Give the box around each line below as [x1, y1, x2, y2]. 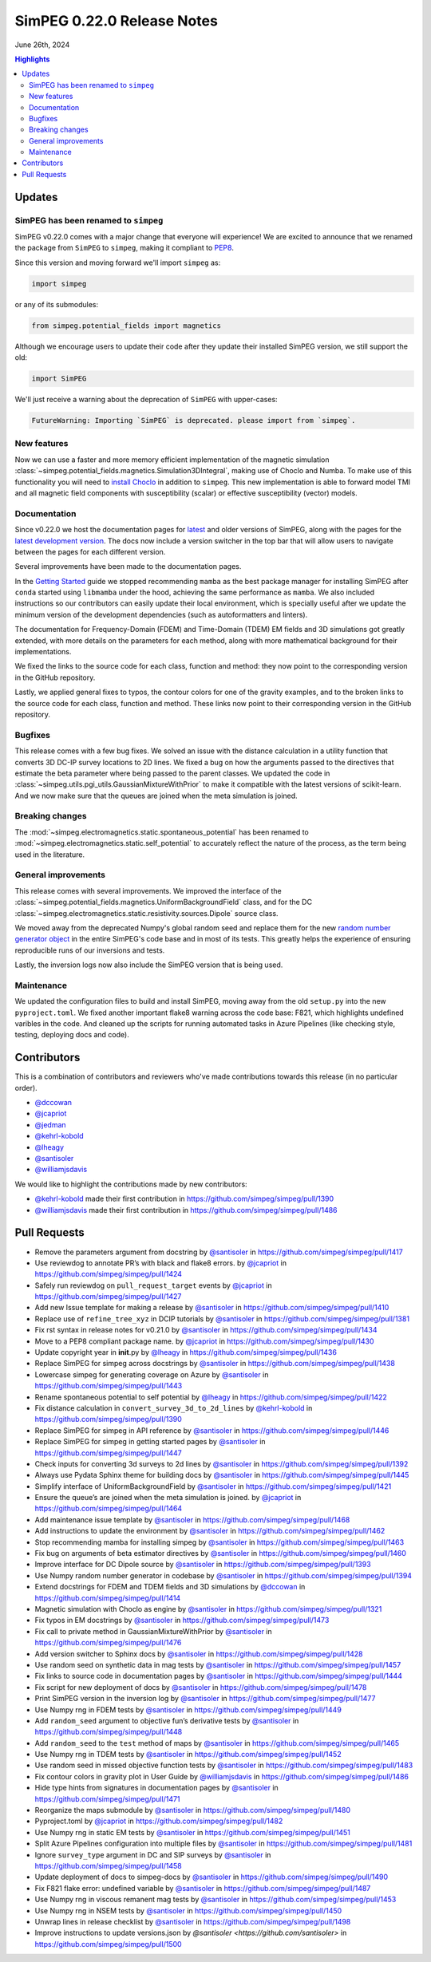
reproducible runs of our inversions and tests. [14, 945, 165, 955]
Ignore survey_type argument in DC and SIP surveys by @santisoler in [34, 1849, 271, 1859]
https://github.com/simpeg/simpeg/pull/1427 [34, 1292, 182, 1301]
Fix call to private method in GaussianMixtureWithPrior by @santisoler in [34, 1626, 273, 1636]
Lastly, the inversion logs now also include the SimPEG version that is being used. [14, 960, 283, 969]
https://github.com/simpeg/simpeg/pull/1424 [34, 1269, 183, 1279]
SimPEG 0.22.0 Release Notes [14, 12, 219, 30]
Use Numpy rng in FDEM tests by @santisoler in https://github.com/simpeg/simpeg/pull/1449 [34, 1704, 342, 1715]
